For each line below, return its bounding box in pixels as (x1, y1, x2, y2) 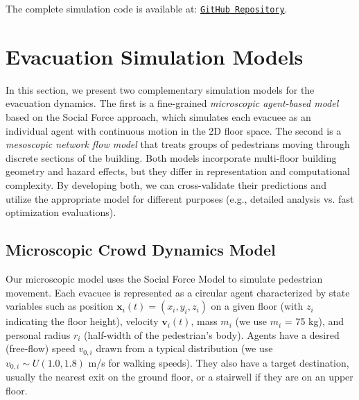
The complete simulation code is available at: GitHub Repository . (6, 1, 288, 15)
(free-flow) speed (6, 341, 76, 356)
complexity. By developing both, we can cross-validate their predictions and (6, 177, 326, 192)
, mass (191, 314, 218, 328)
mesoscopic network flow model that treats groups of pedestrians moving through (6, 137, 350, 151)
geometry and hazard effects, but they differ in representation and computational (6, 164, 350, 178)
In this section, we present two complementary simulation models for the (6, 82, 315, 97)
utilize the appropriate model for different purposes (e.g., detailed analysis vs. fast (6, 191, 354, 206)
